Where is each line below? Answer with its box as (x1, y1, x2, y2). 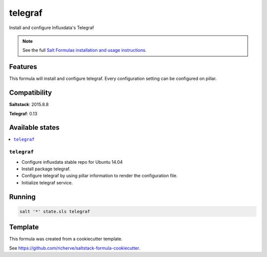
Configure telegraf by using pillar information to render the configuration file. (21, 173, 178, 179)
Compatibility (9, 89, 52, 97)
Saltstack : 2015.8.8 (9, 102, 49, 108)
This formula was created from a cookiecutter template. (9, 236, 123, 242)
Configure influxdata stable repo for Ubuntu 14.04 (21, 159, 123, 165)
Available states (9, 123, 60, 132)
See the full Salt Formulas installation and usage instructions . (22, 47, 147, 53)
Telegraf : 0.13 (9, 110, 38, 116)
